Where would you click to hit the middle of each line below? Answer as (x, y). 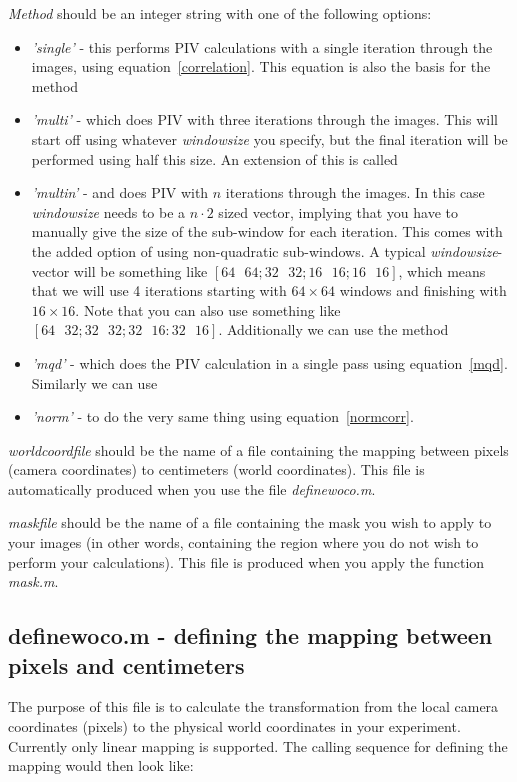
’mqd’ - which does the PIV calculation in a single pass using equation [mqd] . (269, 362)
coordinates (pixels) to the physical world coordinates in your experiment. (234, 726)
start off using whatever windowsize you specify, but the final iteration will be (269, 138)
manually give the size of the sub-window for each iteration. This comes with (267, 231)
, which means (442, 270)
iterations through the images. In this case (355, 192)
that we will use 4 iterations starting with (159, 290)
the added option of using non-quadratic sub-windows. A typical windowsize (264, 250)
